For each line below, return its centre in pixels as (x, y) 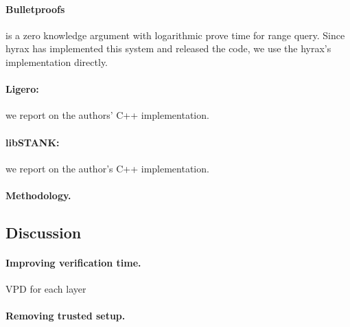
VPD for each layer (46, 289)
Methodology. (38, 195)
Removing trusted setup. (66, 316)
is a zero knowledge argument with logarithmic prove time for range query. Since (175, 35)
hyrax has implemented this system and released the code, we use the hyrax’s (168, 48)
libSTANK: (33, 142)
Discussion (44, 232)
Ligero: (22, 89)
